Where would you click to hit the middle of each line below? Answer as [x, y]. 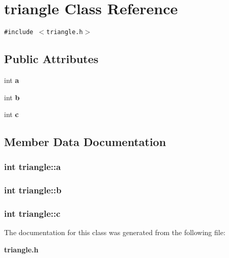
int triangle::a [33, 167]
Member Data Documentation [85, 142]
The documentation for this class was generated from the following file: [115, 232]
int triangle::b [33, 190]
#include [19, 32]
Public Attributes [51, 59]
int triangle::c [32, 213]
